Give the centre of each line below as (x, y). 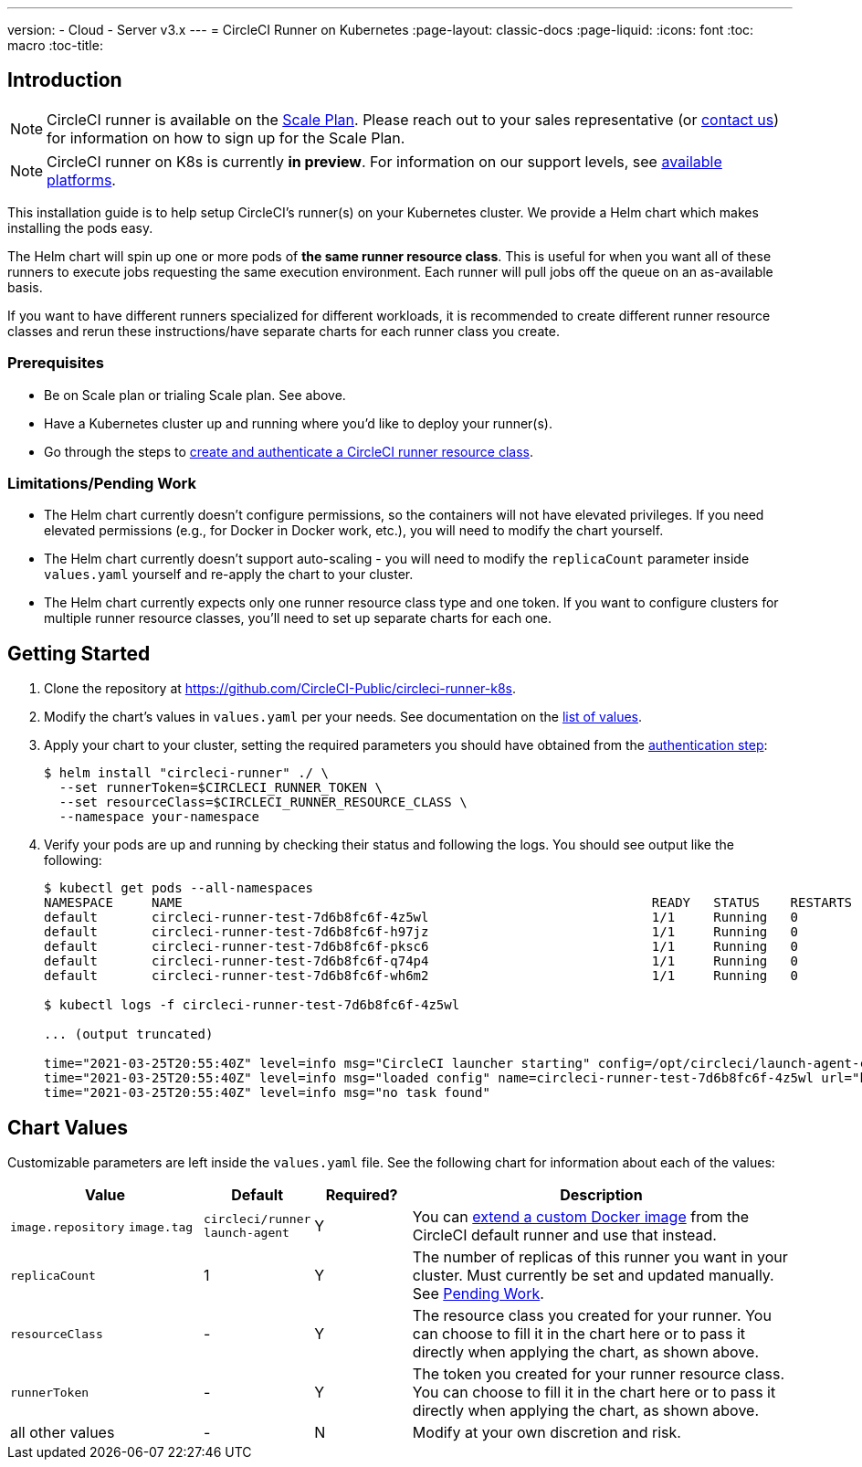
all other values (63, 1433)
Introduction (65, 80)
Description (601, 1195)
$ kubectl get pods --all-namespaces (179, 888)
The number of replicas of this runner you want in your (600, 1257)
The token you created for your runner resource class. (599, 1374)
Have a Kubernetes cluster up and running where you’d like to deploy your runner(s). (299, 423)
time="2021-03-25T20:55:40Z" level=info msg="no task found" (267, 1093)
